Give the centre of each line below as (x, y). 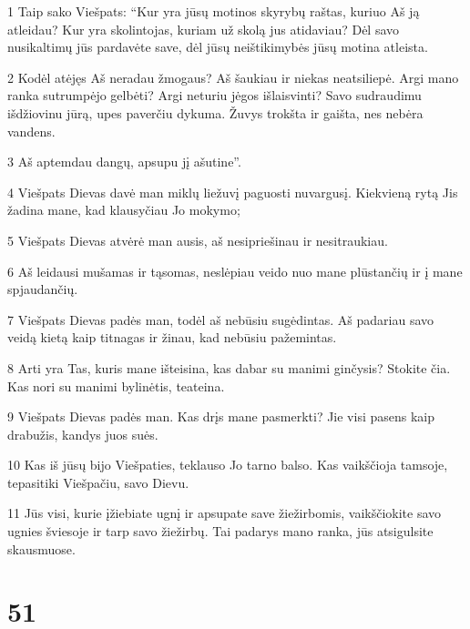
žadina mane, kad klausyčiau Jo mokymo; (124, 210)
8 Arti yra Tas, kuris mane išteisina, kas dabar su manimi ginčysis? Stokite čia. (229, 367)
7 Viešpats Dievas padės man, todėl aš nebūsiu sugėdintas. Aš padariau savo (221, 319)
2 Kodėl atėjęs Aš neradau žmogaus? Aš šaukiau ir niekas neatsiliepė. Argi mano (233, 77)
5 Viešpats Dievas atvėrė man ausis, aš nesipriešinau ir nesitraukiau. (198, 240)
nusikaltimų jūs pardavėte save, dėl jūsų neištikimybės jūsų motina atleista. (218, 47)
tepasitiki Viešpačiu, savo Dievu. (98, 482)
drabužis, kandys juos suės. (83, 434)
